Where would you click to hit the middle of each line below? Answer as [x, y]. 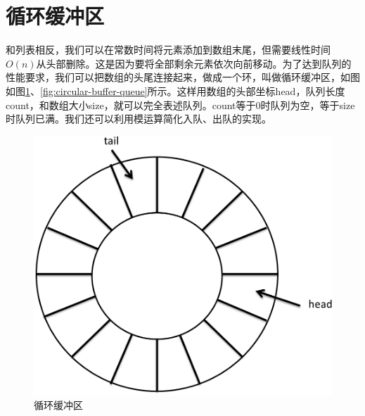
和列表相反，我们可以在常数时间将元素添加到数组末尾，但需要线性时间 [168, 50]
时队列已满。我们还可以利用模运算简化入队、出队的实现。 [139, 119]
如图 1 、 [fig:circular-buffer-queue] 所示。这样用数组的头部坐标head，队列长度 [175, 90]
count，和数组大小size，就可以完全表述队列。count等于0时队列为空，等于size [180, 105]
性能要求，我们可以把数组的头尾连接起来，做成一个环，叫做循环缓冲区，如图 [183, 77]
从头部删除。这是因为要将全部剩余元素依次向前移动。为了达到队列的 [194, 63]
